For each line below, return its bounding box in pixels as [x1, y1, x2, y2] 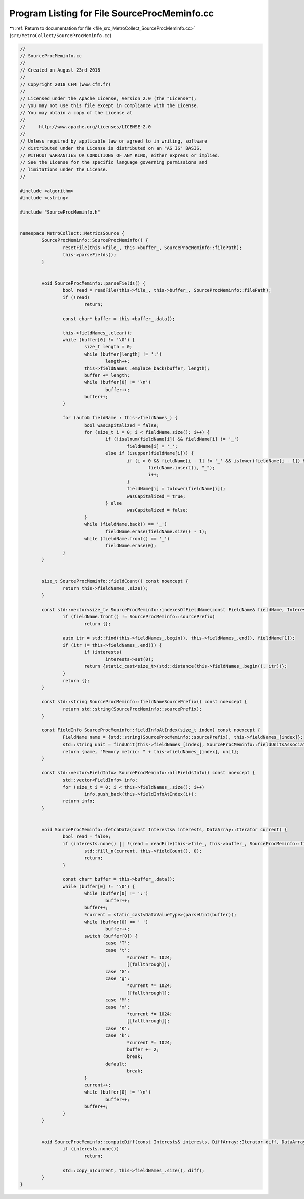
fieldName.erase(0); [105, 543, 157, 549]
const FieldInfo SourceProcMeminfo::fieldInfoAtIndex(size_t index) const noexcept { [41, 727, 261, 733]
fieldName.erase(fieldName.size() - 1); [105, 528, 207, 535]
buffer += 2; [127, 1047, 159, 1052]
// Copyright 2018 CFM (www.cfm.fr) [20, 81, 111, 87]
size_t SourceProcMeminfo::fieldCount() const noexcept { [41, 578, 188, 584]
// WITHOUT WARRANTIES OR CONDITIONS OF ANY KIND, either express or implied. [20, 152, 220, 158]
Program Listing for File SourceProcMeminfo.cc [9, 8, 214, 19]
